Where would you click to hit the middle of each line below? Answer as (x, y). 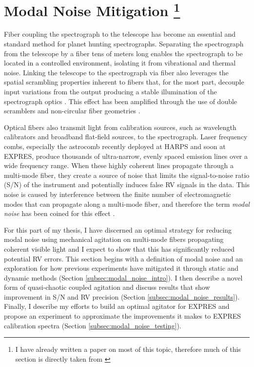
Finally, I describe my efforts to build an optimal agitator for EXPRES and (117, 306)
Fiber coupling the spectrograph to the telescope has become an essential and (120, 34)
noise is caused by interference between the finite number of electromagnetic (117, 194)
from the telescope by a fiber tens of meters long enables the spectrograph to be (123, 53)
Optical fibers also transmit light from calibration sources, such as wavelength (120, 127)
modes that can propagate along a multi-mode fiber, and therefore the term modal (127, 204)
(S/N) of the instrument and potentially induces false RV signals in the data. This (127, 184)
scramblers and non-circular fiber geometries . (72, 111)
